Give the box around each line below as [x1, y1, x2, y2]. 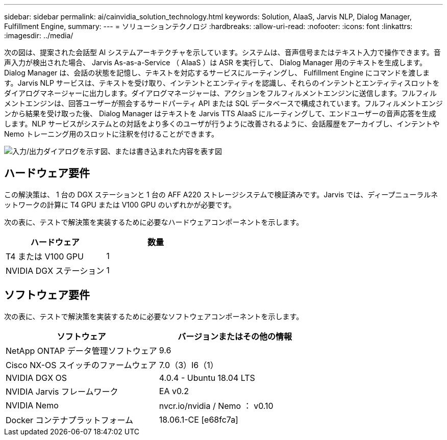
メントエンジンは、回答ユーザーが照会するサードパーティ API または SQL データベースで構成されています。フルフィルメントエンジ [4, 99, 443, 108]
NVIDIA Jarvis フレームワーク [6, 386, 118, 397]
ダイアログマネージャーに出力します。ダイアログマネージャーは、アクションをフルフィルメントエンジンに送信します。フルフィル [4, 89, 437, 97]
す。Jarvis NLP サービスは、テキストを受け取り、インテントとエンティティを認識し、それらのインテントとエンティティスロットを [4, 79, 440, 87]
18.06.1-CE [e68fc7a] [159, 414, 238, 425]
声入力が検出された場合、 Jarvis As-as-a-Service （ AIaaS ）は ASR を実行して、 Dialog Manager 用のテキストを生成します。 [4, 58, 427, 67]
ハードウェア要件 [4, 167, 90, 180]
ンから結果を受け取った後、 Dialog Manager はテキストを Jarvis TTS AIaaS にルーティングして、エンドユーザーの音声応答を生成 [4, 109, 436, 118]
